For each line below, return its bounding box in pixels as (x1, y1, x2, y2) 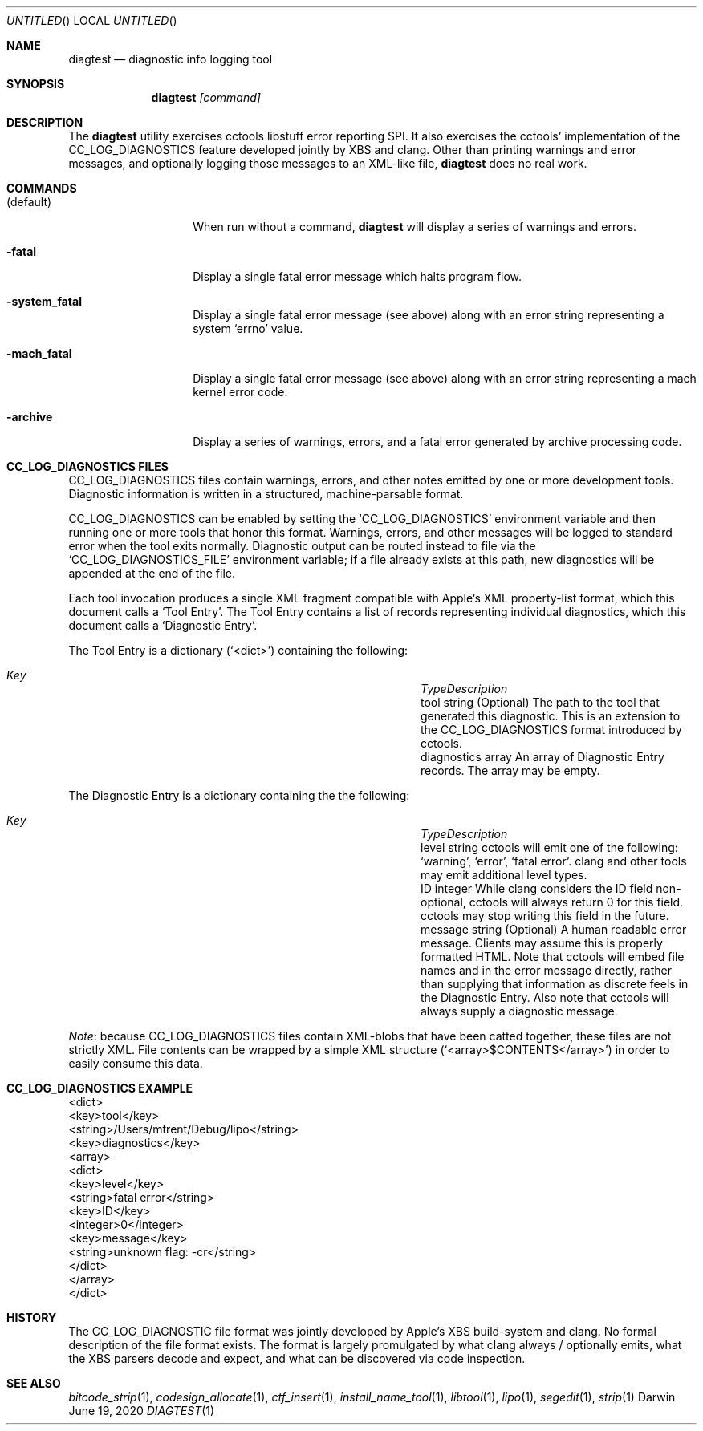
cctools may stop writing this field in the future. (421, 909, 669, 922)
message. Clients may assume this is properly (421, 936, 663, 950)
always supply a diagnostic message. (421, 1004, 618, 1018)
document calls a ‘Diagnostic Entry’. (68, 618, 258, 632)
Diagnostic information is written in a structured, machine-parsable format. (68, 487, 464, 501)
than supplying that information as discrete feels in (421, 977, 689, 991)
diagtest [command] (151, 91, 261, 104)
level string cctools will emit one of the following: (421, 841, 678, 854)
